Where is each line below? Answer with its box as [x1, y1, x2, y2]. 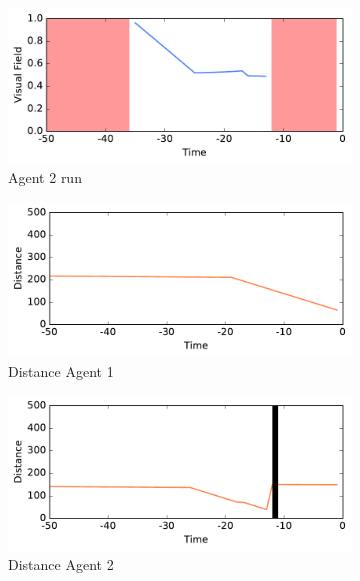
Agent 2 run [8, 167, 82, 188]
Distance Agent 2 [8, 554, 114, 575]
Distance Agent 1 [8, 360, 114, 381]
